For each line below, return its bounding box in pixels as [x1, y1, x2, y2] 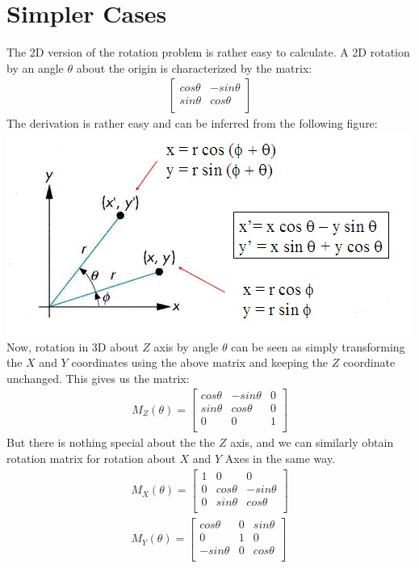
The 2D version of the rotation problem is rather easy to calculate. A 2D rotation [6, 44, 410, 61]
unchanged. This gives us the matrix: [6, 369, 190, 386]
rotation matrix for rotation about [6, 450, 176, 467]
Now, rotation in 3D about [6, 338, 139, 355]
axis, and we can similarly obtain [230, 434, 394, 451]
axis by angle [153, 338, 219, 355]
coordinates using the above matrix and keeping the [71, 354, 328, 371]
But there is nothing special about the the [6, 434, 216, 451]
